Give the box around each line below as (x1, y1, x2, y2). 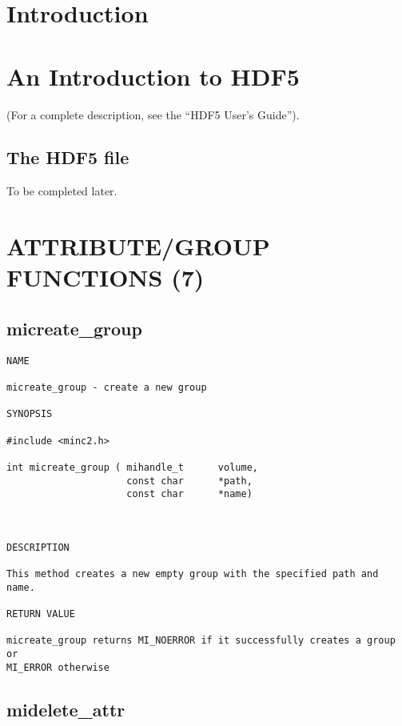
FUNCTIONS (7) (6, 261, 205, 294)
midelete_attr (6, 696, 125, 721)
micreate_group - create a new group (6, 381, 207, 393)
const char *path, (126, 475, 253, 487)
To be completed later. (6, 183, 117, 199)
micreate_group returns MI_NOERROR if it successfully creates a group (6, 635, 396, 647)
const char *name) (126, 488, 253, 500)
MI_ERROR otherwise (6, 661, 109, 673)
